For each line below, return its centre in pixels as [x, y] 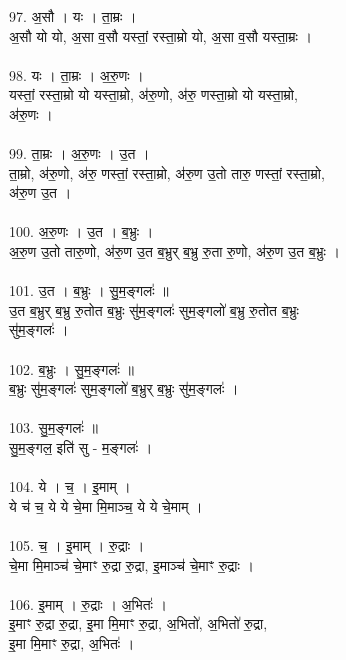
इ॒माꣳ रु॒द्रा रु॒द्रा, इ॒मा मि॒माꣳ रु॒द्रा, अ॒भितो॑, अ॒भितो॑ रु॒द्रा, [138, 623]
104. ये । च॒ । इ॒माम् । [70, 486]
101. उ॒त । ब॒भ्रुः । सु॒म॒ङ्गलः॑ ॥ [89, 290]
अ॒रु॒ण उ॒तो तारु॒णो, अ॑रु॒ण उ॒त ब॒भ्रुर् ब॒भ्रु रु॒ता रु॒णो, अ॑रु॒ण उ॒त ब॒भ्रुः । [175, 251]
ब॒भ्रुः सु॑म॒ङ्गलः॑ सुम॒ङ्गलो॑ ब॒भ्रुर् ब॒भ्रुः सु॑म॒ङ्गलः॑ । [124, 388]
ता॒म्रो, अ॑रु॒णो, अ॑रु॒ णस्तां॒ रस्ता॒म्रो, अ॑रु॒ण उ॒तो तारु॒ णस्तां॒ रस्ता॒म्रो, [167, 172]
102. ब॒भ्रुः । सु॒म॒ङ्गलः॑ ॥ [71, 368]
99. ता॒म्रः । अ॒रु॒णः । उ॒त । [79, 153]
